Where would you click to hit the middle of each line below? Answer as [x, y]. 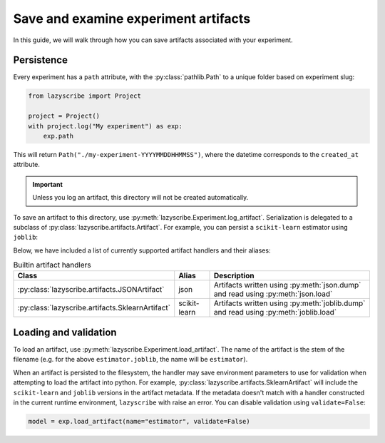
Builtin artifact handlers [52, 265]
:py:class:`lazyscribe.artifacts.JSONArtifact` [91, 290]
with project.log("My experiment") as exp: [106, 126]
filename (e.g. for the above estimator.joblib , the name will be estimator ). [130, 360]
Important [48, 184]
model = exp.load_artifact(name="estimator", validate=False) [139, 421]
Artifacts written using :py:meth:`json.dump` [287, 285]
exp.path [58, 136]
